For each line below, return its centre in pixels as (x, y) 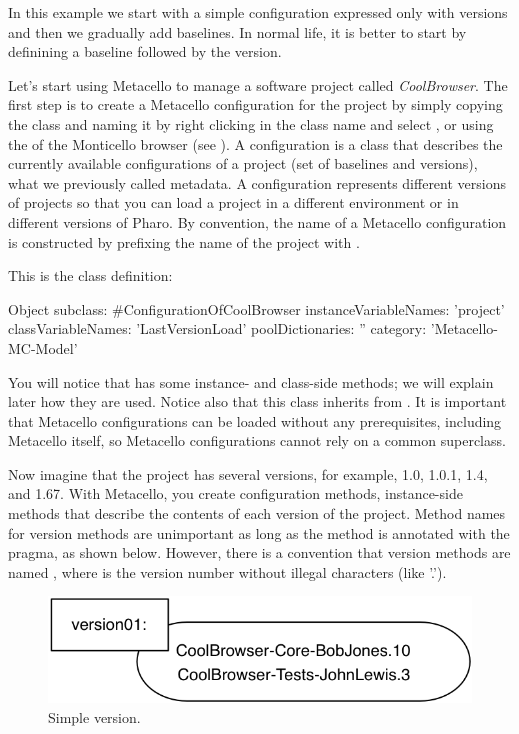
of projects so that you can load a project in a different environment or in (233, 202)
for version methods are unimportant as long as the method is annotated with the (259, 532)
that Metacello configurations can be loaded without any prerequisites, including (255, 420)
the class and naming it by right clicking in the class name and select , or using (251, 123)
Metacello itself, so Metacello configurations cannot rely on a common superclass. (257, 440)
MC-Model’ (43, 347)
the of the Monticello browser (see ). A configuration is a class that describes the (255, 143)
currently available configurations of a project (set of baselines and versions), (243, 163)
